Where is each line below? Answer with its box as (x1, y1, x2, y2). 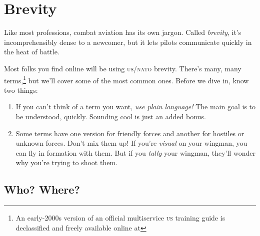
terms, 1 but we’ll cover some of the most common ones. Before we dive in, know (4, 73, 249, 85)
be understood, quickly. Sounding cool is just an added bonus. (15, 111, 206, 121)
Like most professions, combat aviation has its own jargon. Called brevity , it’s (4, 27, 241, 37)
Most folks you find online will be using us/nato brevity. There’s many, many (4, 63, 241, 73)
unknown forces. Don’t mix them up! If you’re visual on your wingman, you (15, 138, 247, 148)
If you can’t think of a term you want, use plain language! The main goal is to (15, 101, 256, 112)
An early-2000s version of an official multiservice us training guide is (15, 213, 225, 223)
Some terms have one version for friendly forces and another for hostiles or (15, 128, 244, 138)
